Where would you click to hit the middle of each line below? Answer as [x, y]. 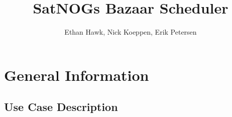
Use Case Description [61, 107]
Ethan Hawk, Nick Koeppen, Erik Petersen [131, 32]
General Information [77, 75]
